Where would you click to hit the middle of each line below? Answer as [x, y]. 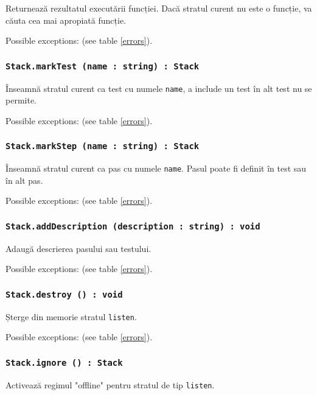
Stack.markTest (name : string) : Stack [103, 66]
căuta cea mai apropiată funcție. [66, 20]
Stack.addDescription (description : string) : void [133, 226]
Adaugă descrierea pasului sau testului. [78, 248]
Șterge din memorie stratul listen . [71, 316]
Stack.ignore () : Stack [64, 362]
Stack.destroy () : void [64, 294]
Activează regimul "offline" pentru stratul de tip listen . [110, 384]
